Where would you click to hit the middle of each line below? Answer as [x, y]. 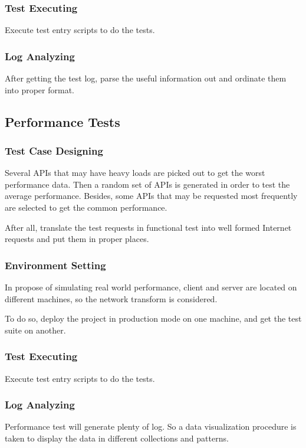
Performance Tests [62, 121]
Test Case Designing [54, 150]
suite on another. [35, 330]
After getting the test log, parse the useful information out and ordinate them [146, 78]
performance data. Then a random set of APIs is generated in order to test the [147, 184]
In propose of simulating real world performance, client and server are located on [151, 287]
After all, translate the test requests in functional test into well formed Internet [148, 227]
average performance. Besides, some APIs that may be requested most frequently [151, 196]
